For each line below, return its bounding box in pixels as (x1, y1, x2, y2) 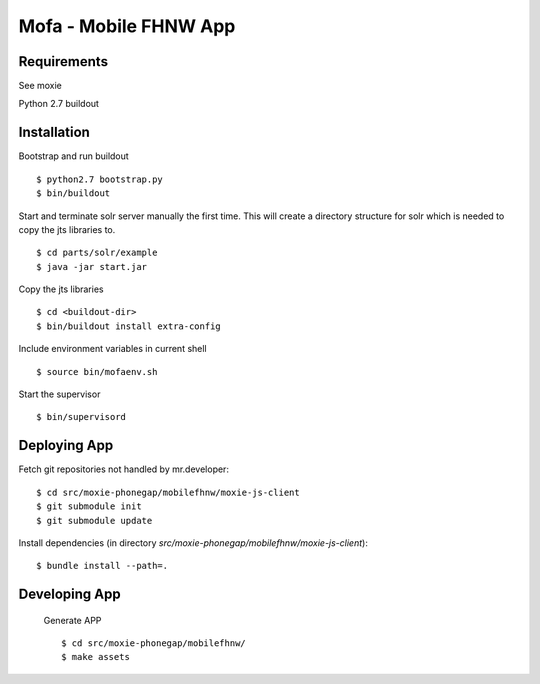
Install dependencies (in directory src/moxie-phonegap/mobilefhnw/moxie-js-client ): (18, 536, 369, 549)
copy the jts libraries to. (18, 223, 116, 235)
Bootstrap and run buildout (18, 150, 129, 162)
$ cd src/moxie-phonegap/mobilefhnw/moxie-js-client (36, 486, 300, 498)
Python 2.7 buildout (18, 98, 100, 110)
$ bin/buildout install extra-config (36, 320, 222, 332)
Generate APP (43, 614, 102, 626)
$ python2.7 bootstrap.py (36, 173, 164, 185)
